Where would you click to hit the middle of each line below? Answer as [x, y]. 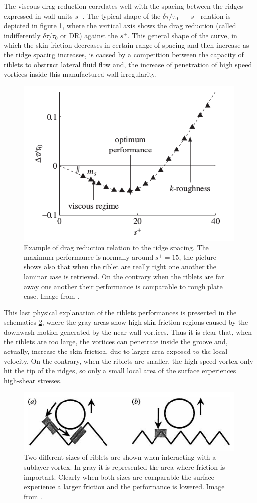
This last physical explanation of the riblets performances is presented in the [120, 312]
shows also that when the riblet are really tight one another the [120, 267]
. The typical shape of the [122, 16]
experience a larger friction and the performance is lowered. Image [124, 486]
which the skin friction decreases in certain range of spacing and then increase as [127, 45]
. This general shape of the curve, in [182, 35]
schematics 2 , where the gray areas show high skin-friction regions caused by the [126, 322]
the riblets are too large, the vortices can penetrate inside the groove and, [116, 341]
